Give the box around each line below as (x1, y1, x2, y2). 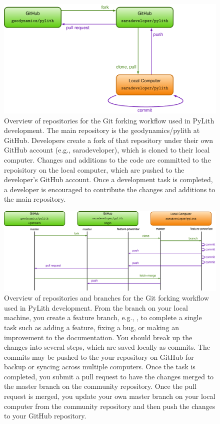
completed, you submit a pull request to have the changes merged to (4, 371, 214, 381)
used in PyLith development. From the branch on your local (4, 302, 188, 313)
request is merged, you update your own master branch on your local (4, 391, 215, 401)
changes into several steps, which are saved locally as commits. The (4, 342, 210, 352)
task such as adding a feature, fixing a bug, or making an (4, 322, 179, 332)
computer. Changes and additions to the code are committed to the (4, 155, 211, 165)
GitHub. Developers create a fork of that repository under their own (4, 134, 213, 145)
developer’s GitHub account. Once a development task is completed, (4, 174, 213, 185)
